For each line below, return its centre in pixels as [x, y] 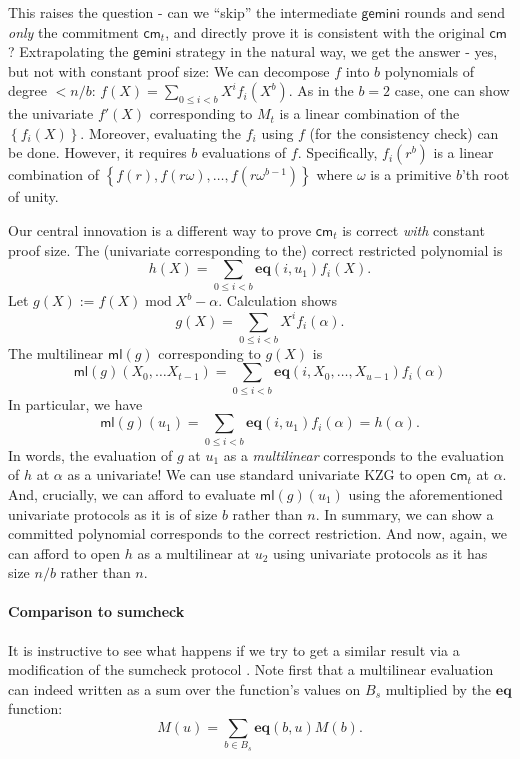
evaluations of [244, 152]
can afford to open [64, 552]
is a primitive [411, 174]
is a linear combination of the [369, 113]
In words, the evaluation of [90, 454]
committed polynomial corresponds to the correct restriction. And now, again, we [258, 533]
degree [27, 90]
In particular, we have [75, 403]
